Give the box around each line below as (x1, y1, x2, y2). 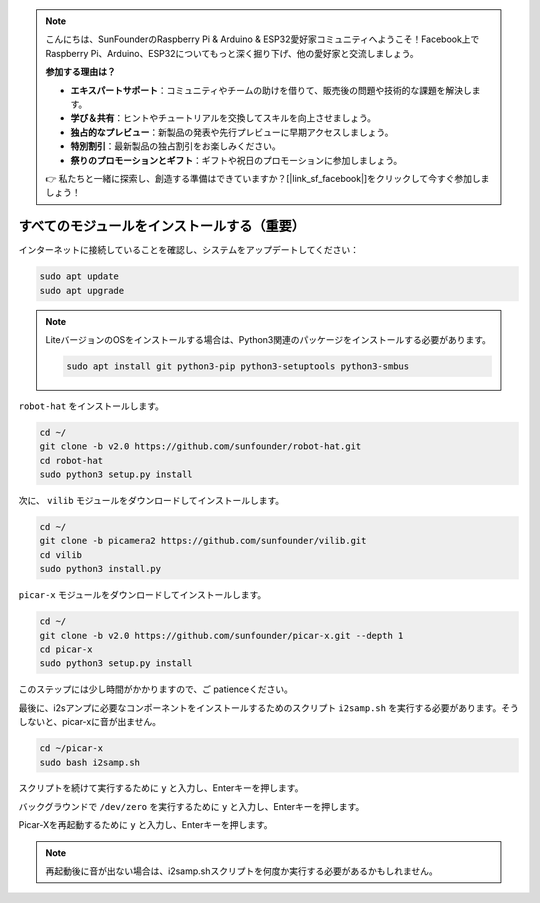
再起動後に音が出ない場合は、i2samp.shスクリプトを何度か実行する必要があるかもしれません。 (45, 865, 439, 877)
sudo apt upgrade (39, 285, 125, 296)
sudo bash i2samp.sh (39, 756, 140, 768)
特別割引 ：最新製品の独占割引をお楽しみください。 (70, 140, 281, 152)
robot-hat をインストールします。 (18, 400, 165, 412)
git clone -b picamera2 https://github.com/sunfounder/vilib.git (39, 535, 367, 547)
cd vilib (39, 549, 83, 560)
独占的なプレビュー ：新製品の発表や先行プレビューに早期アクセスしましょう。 (70, 126, 394, 138)
